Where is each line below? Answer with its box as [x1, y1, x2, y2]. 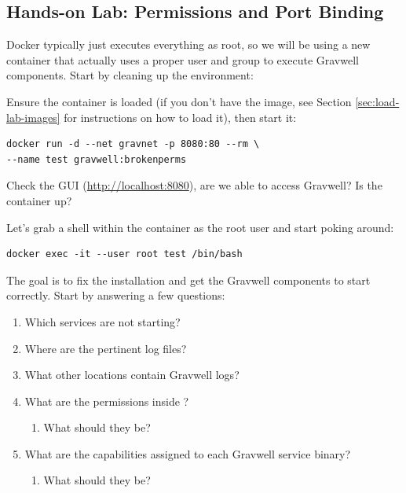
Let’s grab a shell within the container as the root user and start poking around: [6, 219, 394, 235]
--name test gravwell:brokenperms [6, 153, 187, 165]
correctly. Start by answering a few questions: [6, 287, 225, 304]
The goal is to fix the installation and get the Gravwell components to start [6, 271, 371, 288]
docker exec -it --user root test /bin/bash [6, 248, 243, 260]
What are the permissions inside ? [24, 392, 189, 409]
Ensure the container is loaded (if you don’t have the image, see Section [6, 93, 352, 109]
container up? [6, 192, 72, 208]
